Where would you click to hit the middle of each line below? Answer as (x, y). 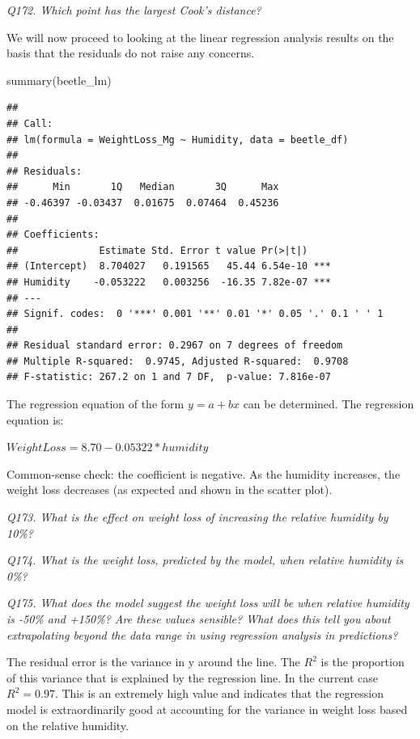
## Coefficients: (53, 235)
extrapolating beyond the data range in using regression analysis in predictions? (202, 634)
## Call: (30, 123)
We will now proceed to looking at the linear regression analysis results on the (200, 37)
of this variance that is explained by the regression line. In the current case (193, 677)
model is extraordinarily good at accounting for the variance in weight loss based (207, 709)
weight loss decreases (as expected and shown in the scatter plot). (170, 490)
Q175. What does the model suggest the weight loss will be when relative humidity (208, 603)
